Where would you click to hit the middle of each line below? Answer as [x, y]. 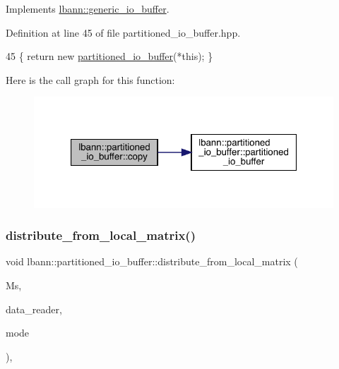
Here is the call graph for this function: [90, 79]
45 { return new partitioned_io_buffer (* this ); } [109, 56]
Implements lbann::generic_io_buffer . [88, 8]
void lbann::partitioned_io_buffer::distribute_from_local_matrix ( [152, 261]
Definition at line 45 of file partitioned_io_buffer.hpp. [123, 32]
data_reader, [34, 309]
